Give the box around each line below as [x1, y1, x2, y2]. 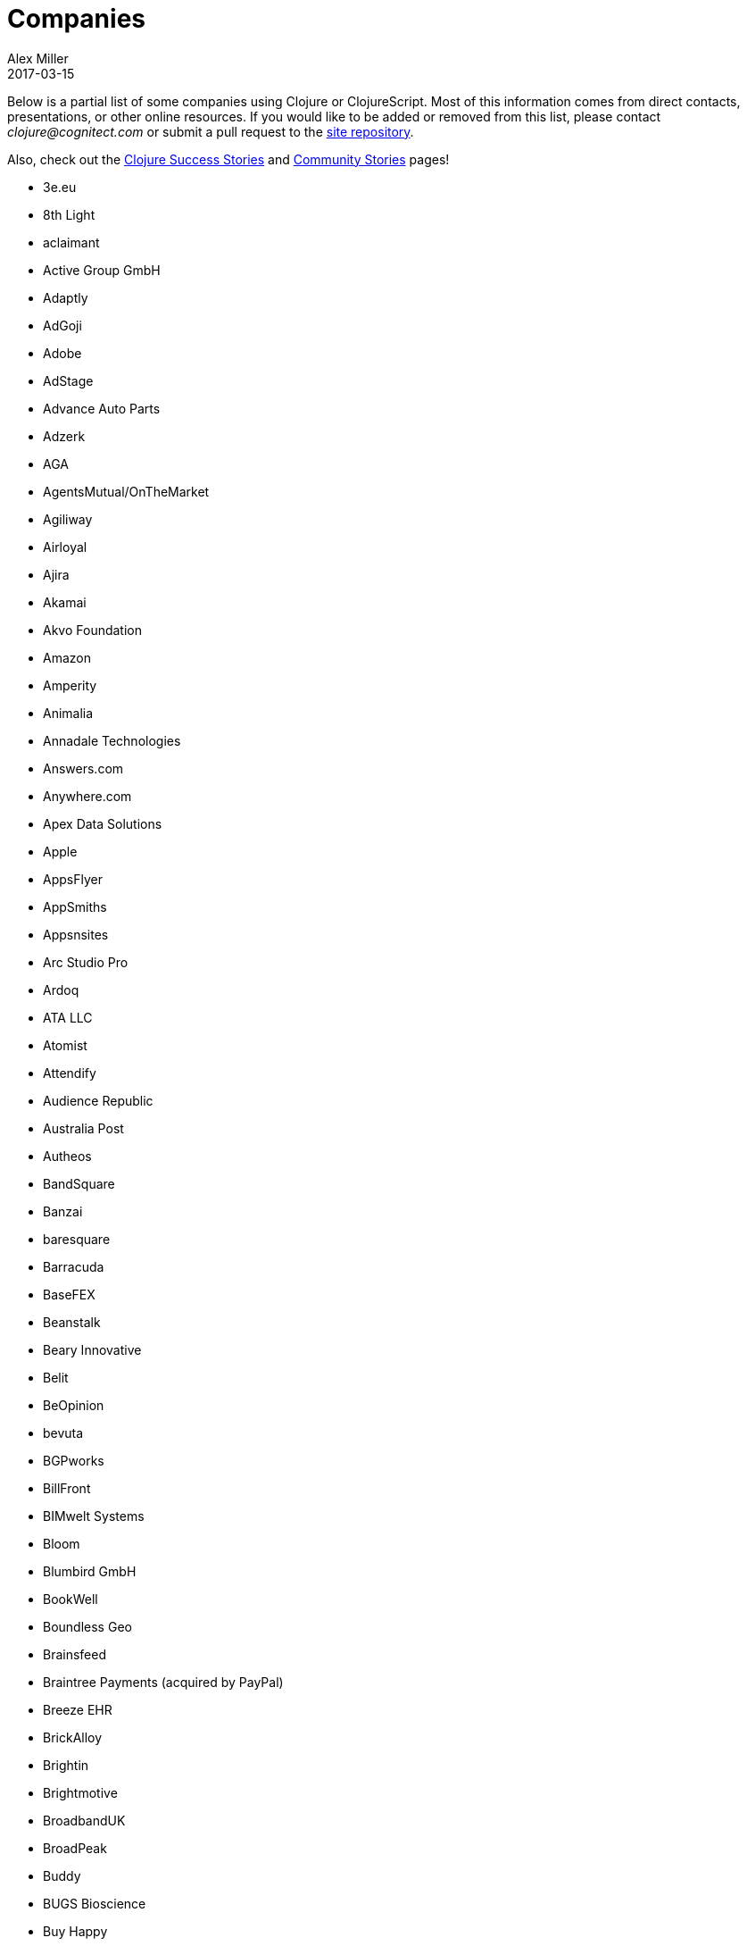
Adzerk [43, 428, 86, 444]
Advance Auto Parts [43, 400, 161, 416]
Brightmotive [43, 1784, 118, 1800]
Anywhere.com [43, 788, 132, 804]
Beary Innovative [43, 1341, 142, 1357]
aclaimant [43, 234, 100, 250]
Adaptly [43, 289, 88, 305]
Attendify [43, 1065, 96, 1081]
